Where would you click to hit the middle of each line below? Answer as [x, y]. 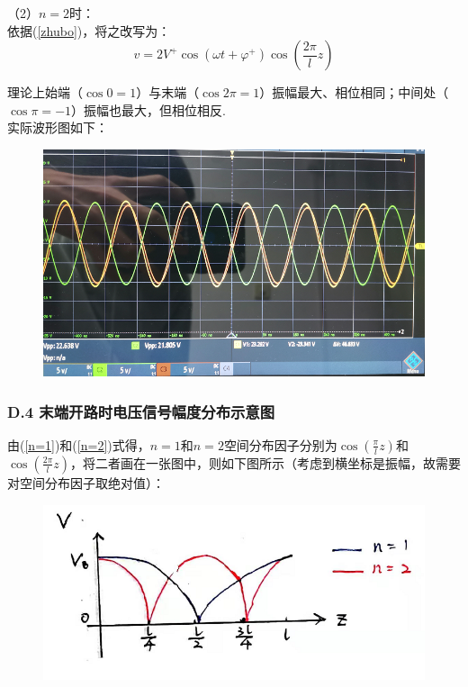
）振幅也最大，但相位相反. [148, 109]
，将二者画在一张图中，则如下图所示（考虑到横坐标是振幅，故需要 [265, 462]
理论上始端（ [45, 92]
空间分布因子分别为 [280, 444]
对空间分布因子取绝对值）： [86, 482]
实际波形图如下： [58, 127]
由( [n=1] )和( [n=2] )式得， [79, 444]
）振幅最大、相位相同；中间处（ [354, 92]
